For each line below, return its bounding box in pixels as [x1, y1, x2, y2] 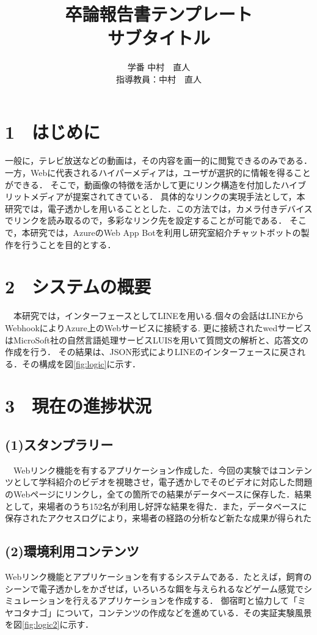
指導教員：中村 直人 [116, 72, 202, 85]
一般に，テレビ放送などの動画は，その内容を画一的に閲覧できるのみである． [5, 154, 312, 167]
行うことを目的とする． [21, 238, 116, 251]
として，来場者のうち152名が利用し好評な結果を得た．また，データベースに [5, 499, 307, 512]
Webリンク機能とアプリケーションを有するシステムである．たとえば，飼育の [5, 570, 312, 583]
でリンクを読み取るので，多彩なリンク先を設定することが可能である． [5, 214, 287, 227]
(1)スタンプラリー [5, 435, 114, 454]
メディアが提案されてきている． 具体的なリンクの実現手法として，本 [30, 190, 305, 203]
